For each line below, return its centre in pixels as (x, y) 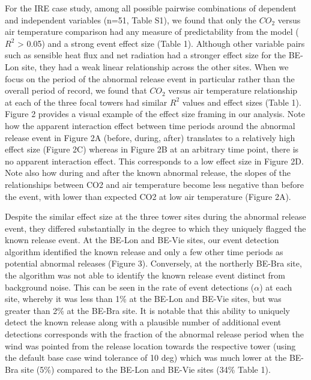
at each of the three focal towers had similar (86, 102)
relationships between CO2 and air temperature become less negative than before (154, 184)
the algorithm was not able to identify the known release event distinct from (145, 275)
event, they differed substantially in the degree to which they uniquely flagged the (155, 228)
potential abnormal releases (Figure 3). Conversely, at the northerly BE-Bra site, (153, 263)
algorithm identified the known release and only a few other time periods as (144, 251)
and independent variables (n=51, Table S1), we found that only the (131, 20)
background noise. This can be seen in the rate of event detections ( (130, 287)
